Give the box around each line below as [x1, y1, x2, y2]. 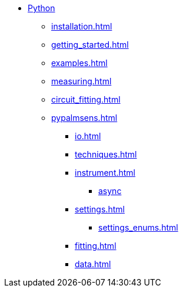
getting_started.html [51, 40, 129, 50]
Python [28, 3, 55, 13]
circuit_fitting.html [51, 94, 121, 104]
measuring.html [51, 76, 112, 86]
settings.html [75, 204, 125, 214]
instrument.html [75, 168, 136, 178]
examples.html [51, 58, 108, 68]
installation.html [51, 21, 112, 31]
